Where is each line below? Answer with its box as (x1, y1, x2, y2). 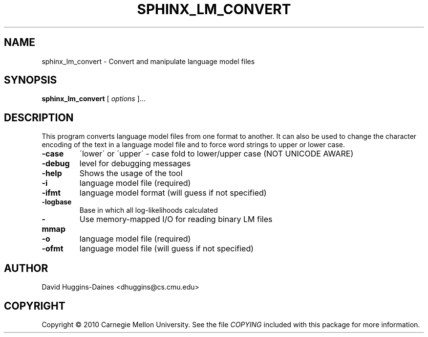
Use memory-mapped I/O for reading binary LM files (79, 214, 273, 225)
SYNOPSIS (4, 74, 57, 87)
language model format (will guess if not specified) (79, 188, 267, 198)
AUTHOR (4, 262, 48, 274)
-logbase (42, 198, 72, 206)
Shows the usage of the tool (79, 168, 183, 179)
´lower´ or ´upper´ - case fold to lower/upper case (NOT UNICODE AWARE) (79, 149, 354, 159)
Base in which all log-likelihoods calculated (79, 206, 218, 215)
